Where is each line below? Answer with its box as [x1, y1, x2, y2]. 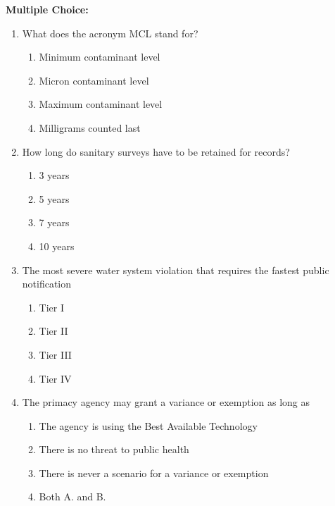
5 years [39, 191, 70, 206]
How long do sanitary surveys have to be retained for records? [22, 144, 290, 159]
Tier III [39, 347, 72, 362]
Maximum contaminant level [39, 97, 163, 111]
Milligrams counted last [39, 120, 141, 135]
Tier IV [39, 371, 72, 385]
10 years [39, 238, 75, 253]
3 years [39, 168, 70, 183]
